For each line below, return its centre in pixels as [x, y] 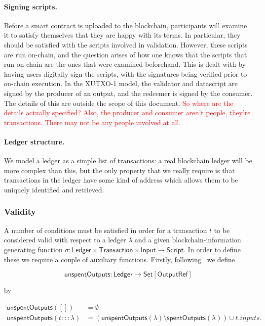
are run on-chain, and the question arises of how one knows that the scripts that [126, 54]
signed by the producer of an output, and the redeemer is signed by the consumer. [128, 93]
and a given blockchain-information [188, 240]
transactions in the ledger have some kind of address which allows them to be [121, 180]
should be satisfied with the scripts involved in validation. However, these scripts [126, 44]
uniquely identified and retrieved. [54, 189]
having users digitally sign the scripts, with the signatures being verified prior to [126, 73]
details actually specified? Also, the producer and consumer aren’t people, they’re [127, 113]
